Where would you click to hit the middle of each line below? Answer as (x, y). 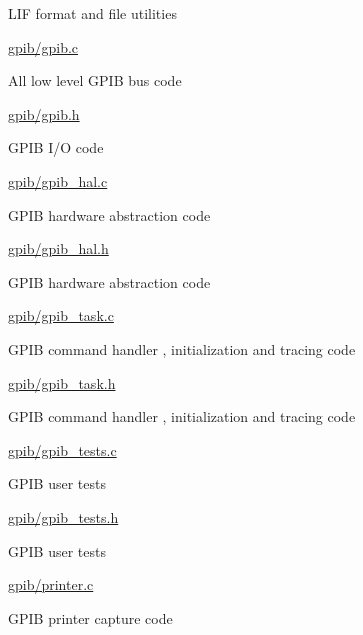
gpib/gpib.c (43, 46)
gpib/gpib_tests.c (62, 449)
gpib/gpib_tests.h (63, 516)
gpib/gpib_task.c (61, 315)
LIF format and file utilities (92, 13)
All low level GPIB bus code (95, 80)
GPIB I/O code (56, 147)
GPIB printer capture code (90, 617)
